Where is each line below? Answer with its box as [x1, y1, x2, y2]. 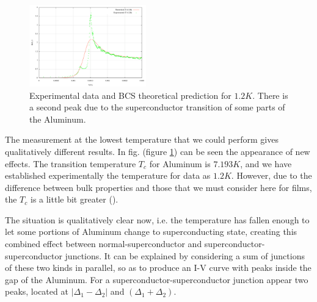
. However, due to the [231, 169, 312, 182]
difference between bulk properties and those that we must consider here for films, [5, 181, 312, 193]
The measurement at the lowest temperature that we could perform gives [5, 133, 279, 146]
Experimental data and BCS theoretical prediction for [29, 88, 231, 101]
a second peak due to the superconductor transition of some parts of [29, 101, 285, 113]
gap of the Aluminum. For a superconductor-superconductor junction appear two [5, 273, 308, 286]
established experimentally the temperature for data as [5, 169, 211, 182]
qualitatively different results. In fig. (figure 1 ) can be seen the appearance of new [5, 145, 310, 157]
